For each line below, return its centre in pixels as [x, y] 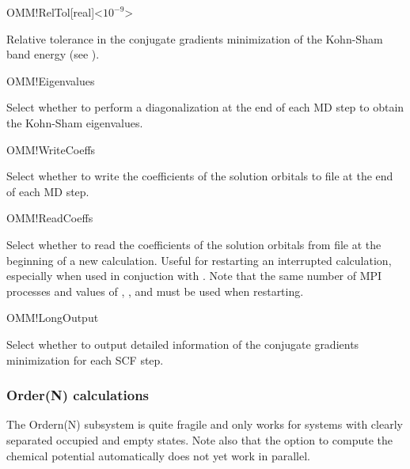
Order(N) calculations [78, 395]
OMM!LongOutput [53, 318]
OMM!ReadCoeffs [50, 218]
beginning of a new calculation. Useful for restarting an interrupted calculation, [199, 260]
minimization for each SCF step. [85, 359]
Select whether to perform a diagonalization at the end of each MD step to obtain [205, 107]
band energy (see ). [53, 54]
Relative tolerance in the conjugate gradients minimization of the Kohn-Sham [195, 38]
